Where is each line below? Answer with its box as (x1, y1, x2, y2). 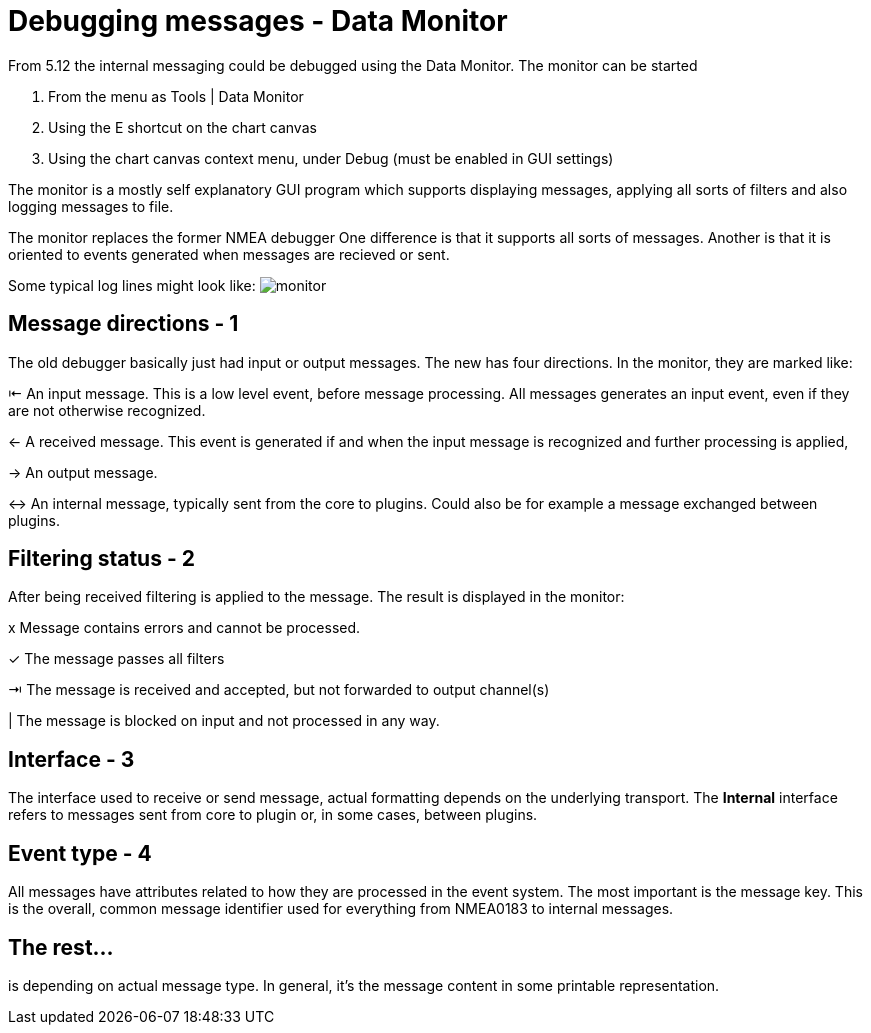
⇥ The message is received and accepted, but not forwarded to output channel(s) (8, 681, 550, 699)
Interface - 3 (8, 746, 135, 772)
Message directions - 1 (8, 311, 239, 337)
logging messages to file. (8, 197, 174, 215)
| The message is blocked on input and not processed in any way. (8, 712, 440, 730)
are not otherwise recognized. (8, 401, 206, 419)
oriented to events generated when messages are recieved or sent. (8, 245, 450, 263)
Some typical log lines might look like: (8, 276, 256, 294)
